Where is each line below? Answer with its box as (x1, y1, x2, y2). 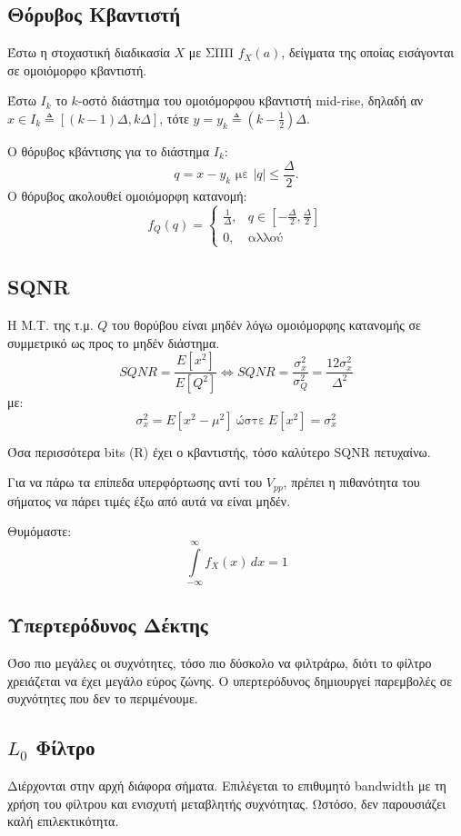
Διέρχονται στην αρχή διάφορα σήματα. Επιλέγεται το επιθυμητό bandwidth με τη (7, 776, 446, 795)
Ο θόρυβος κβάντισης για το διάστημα (7, 141, 210, 160)
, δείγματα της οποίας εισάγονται (281, 43, 455, 62)
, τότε (159, 108, 189, 127)
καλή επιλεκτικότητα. (7, 811, 119, 831)
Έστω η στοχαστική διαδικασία (7, 43, 170, 62)
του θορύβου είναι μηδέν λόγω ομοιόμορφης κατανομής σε (112, 315, 421, 333)
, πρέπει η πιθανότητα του (283, 473, 420, 492)
